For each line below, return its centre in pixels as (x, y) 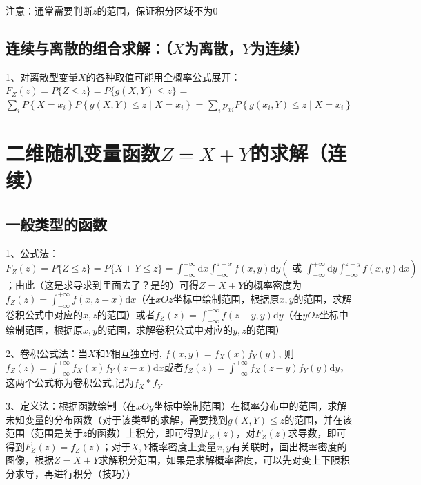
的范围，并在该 (319, 419)
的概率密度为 (273, 285)
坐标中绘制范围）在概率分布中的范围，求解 (250, 405)
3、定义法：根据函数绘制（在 (71, 405)
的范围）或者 (126, 314)
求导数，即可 (317, 433)
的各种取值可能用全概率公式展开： (163, 76)
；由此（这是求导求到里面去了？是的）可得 (102, 285)
